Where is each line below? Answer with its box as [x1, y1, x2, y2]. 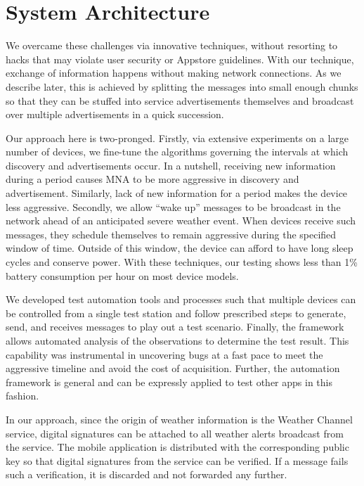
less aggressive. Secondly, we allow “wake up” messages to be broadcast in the [6, 199, 341, 214]
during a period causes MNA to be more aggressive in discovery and [6, 172, 299, 186]
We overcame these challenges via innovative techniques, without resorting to [6, 38, 338, 53]
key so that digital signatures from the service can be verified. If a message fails [6, 453, 349, 468]
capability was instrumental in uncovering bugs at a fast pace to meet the [6, 347, 323, 362]
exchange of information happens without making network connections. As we [6, 65, 342, 80]
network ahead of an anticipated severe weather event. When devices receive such [6, 213, 356, 228]
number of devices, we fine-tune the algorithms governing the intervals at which [6, 144, 349, 159]
